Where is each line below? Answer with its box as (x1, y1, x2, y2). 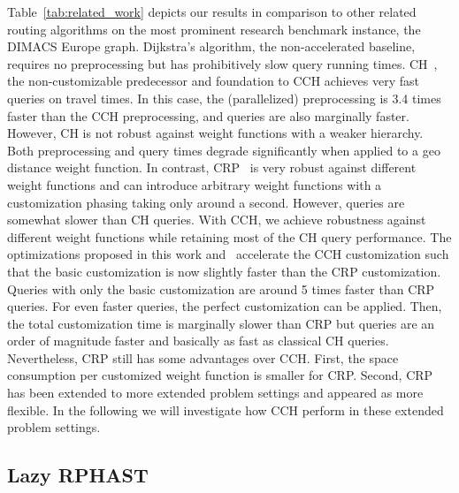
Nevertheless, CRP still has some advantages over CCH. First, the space (7, 348, 399, 367)
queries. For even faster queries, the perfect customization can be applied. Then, (7, 297, 442, 315)
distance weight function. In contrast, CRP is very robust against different (7, 158, 417, 177)
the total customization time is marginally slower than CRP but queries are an (7, 314, 435, 332)
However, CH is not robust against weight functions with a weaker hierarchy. (7, 124, 424, 142)
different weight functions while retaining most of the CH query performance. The (7, 227, 452, 246)
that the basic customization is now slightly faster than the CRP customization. (7, 262, 441, 280)
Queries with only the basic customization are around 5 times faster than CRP (7, 279, 435, 298)
